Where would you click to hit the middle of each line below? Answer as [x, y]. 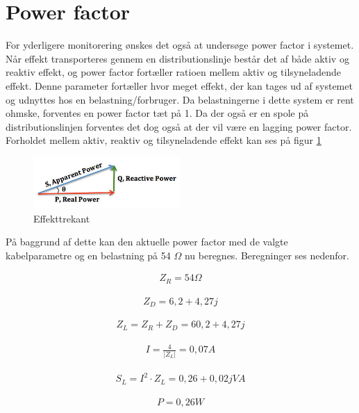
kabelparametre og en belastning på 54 [88, 255]
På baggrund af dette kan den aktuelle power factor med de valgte [147, 242]
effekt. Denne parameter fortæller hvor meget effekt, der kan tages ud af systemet [179, 85]
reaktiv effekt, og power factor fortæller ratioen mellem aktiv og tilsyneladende [173, 72]
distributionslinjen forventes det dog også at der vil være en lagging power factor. [179, 126]
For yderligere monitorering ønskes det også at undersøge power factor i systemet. [180, 45]
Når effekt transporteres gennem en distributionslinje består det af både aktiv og [177, 58]
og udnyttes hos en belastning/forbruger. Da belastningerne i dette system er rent [180, 99]
